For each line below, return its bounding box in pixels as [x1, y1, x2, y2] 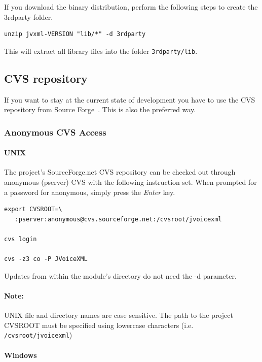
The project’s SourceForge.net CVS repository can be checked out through [4, 167, 236, 177]
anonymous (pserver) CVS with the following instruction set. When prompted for [4, 177, 257, 187]
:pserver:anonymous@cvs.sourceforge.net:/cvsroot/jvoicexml [15, 215, 222, 223]
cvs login [4, 236, 37, 243]
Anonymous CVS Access [4, 125, 106, 138]
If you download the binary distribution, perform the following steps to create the [4, 2, 258, 12]
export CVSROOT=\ [4, 206, 62, 213]
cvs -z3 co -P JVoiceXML [4, 255, 88, 263]
